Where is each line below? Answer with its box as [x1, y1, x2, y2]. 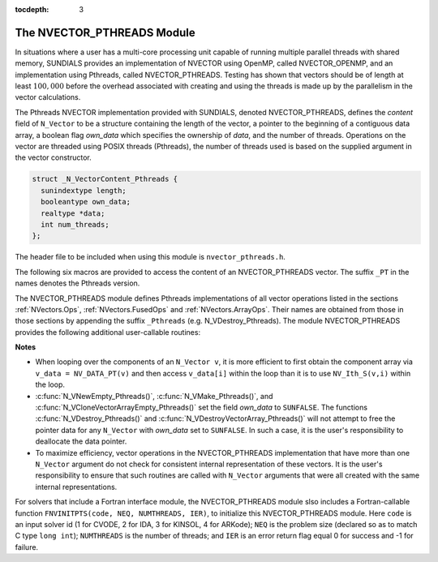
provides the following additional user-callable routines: [15, 327, 201, 337]
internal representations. [35, 482, 118, 491]
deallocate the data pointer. [35, 436, 127, 446]
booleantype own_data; [41, 197, 131, 207]
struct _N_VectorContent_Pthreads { [32, 174, 178, 184]
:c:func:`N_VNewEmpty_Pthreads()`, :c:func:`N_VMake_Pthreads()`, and [35, 391, 273, 401]
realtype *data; [41, 208, 105, 218]
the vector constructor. [15, 152, 92, 162]
